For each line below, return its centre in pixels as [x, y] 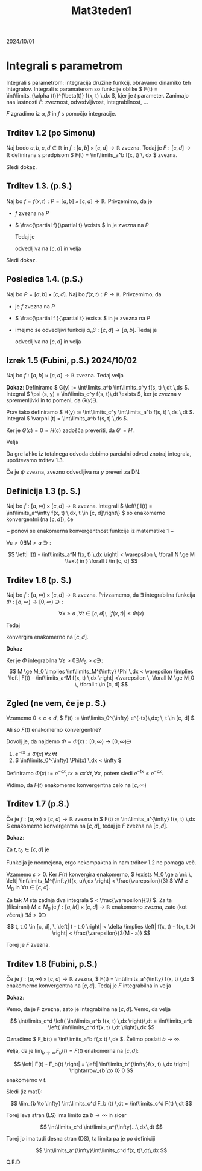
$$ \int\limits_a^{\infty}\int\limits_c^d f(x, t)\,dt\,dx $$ [101, 1150]
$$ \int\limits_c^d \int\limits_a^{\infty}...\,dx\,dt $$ [101, 1127]
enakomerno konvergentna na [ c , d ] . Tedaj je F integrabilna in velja [89, 986]
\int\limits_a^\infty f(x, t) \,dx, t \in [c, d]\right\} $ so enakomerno [86, 513]
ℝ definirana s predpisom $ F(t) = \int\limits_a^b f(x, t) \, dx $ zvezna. [92, 154]
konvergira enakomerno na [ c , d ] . [47, 637]
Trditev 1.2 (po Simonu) [51, 133]
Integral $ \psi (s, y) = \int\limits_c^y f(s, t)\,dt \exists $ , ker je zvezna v [94, 394]
